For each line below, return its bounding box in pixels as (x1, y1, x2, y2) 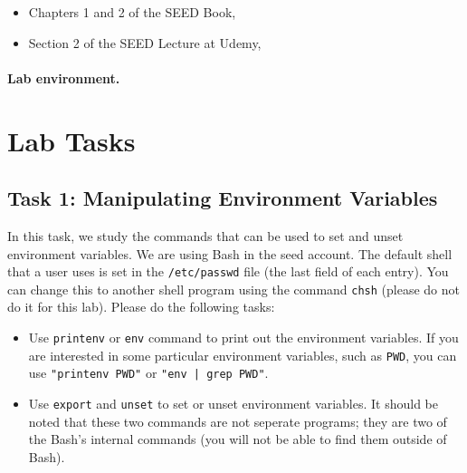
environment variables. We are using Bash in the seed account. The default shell (7, 244, 453, 263)
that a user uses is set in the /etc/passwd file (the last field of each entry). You (7, 262, 449, 281)
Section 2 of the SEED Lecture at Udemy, (28, 33, 262, 52)
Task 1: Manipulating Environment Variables (7, 184, 438, 212)
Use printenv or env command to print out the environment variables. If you (28, 328, 459, 347)
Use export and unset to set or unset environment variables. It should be (28, 394, 438, 413)
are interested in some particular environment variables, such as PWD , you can (28, 345, 457, 364)
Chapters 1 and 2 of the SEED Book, (28, 3, 236, 21)
